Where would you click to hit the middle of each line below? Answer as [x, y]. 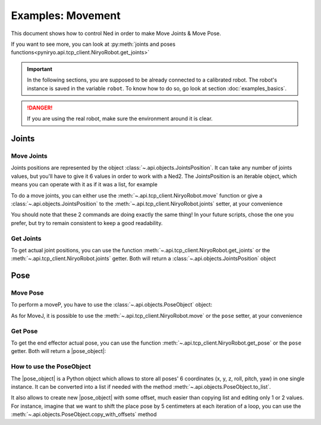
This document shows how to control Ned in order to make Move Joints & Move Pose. [116, 33]
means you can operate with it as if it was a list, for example [84, 185]
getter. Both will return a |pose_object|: [59, 351]
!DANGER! [40, 108]
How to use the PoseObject [51, 367]
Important [40, 69]
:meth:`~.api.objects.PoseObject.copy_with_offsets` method [84, 414]
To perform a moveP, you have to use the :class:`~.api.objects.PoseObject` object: [111, 305]
